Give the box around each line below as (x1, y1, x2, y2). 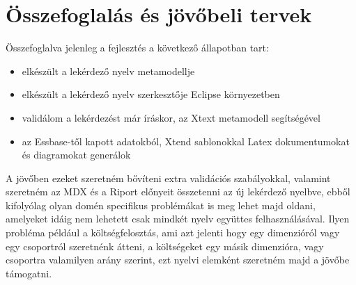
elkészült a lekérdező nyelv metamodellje (22, 63, 195, 78)
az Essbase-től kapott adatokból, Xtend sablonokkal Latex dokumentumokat (22, 133, 350, 148)
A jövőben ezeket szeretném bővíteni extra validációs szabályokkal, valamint (6, 170, 331, 185)
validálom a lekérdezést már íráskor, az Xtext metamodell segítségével (22, 110, 320, 124)
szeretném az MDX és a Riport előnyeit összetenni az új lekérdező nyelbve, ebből (6, 184, 350, 199)
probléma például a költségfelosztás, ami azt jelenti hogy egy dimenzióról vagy (6, 225, 340, 240)
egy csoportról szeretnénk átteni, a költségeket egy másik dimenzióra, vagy (6, 238, 324, 253)
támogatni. (6, 266, 52, 280)
